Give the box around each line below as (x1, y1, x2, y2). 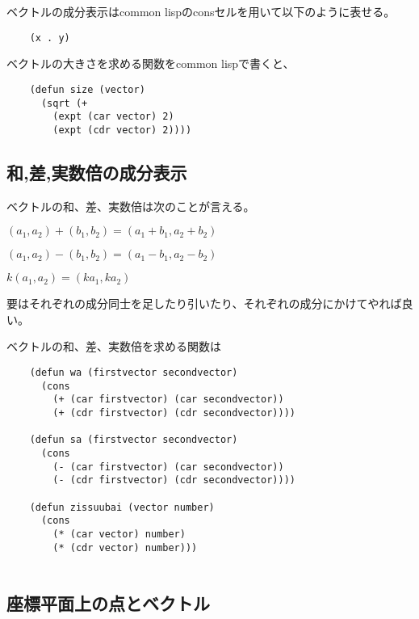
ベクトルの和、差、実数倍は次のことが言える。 (6, 197, 255, 214)
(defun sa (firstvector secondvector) (29, 434, 238, 446)
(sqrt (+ (40, 97, 88, 109)
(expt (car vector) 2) (52, 111, 174, 123)
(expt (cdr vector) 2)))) (52, 124, 192, 136)
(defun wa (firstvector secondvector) (29, 367, 238, 379)
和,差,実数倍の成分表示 (6, 159, 187, 184)
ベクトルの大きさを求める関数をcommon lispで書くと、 (6, 55, 295, 72)
